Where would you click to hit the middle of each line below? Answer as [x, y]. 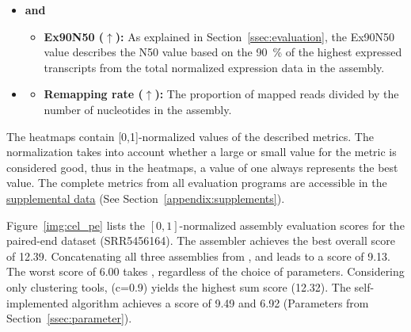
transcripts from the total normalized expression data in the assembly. [214, 67]
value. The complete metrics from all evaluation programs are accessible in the [197, 183]
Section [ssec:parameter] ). [69, 318]
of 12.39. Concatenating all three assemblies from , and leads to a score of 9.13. [199, 256]
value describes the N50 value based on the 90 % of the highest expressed [223, 52]
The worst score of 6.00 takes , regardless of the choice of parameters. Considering [205, 271]
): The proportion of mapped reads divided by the [277, 94]
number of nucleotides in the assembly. [138, 109]
